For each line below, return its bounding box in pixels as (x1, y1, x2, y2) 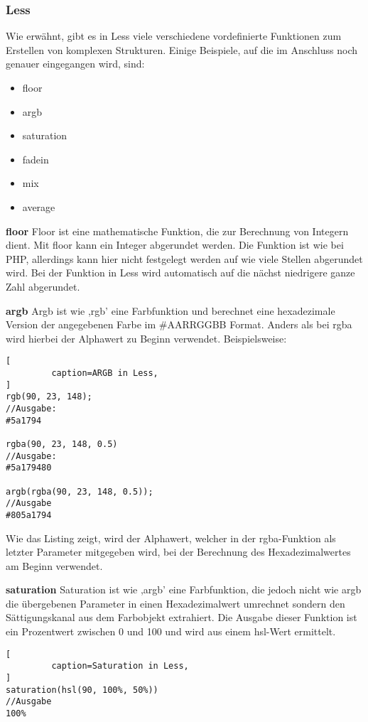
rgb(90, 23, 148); (6, 392, 92, 402)
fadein (22, 151, 49, 166)
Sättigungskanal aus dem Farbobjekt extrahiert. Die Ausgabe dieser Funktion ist (6, 610, 357, 625)
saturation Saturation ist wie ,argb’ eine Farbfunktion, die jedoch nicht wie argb (6, 582, 362, 597)
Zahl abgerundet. (6, 279, 80, 293)
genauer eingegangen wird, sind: (6, 56, 145, 71)
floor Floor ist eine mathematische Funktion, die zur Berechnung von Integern (6, 223, 349, 238)
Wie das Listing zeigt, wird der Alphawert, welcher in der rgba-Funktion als (6, 530, 336, 545)
